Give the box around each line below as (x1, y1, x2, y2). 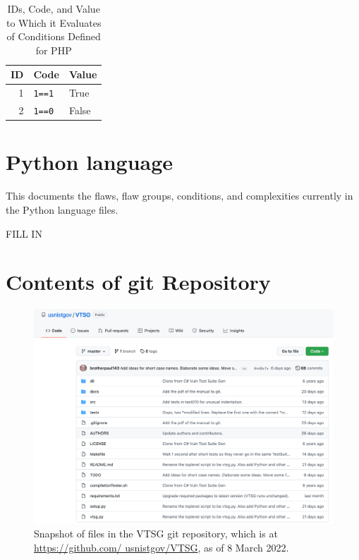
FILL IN (6, 226, 42, 241)
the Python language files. (6, 202, 118, 217)
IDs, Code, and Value (7, 1, 100, 16)
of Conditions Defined (6, 29, 101, 44)
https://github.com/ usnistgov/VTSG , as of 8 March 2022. (34, 540, 289, 554)
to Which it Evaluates (6, 15, 102, 30)
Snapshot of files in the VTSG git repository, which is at (34, 526, 278, 541)
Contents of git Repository (6, 267, 271, 296)
